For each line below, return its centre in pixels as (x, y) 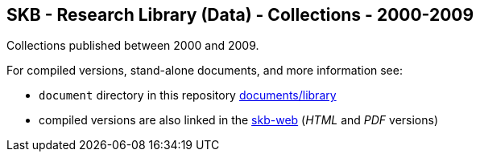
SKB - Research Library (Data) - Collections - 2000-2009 (240, 15)
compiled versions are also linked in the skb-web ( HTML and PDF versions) (239, 120)
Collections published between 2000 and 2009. (133, 46)
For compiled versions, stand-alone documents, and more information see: (205, 71)
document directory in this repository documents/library (188, 95)
